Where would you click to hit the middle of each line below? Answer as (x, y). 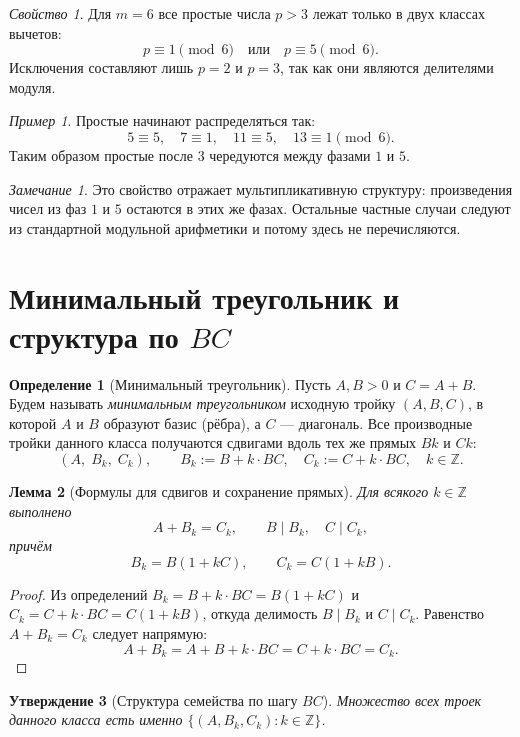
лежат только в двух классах (399, 13)
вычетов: (35, 32)
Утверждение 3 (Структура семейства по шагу (153, 699)
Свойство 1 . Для (60, 13)
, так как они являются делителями (387, 67)
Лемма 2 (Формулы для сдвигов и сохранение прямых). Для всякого (219, 491)
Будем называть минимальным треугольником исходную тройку (202, 403)
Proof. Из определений (78, 593)
